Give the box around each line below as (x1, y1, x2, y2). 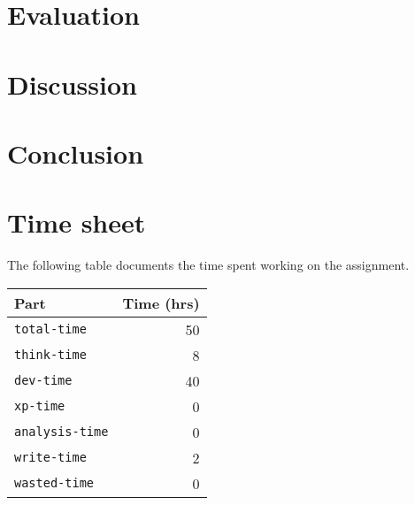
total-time (14, 322, 87, 337)
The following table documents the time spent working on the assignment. (7, 256, 410, 274)
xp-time (14, 399, 65, 414)
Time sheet (7, 204, 146, 241)
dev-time (14, 373, 73, 388)
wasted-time (14, 476, 95, 491)
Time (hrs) (122, 292, 200, 313)
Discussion (7, 65, 137, 102)
